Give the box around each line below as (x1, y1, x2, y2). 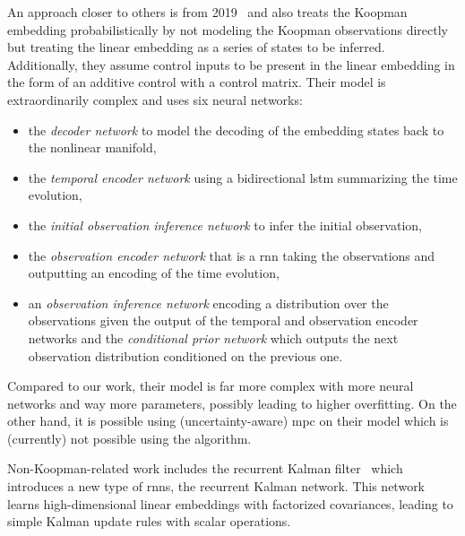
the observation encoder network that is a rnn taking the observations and (28, 246, 435, 264)
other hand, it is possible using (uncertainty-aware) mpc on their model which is (7, 411, 449, 430)
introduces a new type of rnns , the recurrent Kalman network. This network (7, 477, 426, 496)
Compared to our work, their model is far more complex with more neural (7, 376, 414, 395)
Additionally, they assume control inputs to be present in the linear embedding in (7, 55, 455, 73)
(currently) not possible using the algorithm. (7, 428, 252, 447)
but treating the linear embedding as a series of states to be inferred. (7, 38, 385, 56)
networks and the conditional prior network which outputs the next (28, 328, 399, 347)
